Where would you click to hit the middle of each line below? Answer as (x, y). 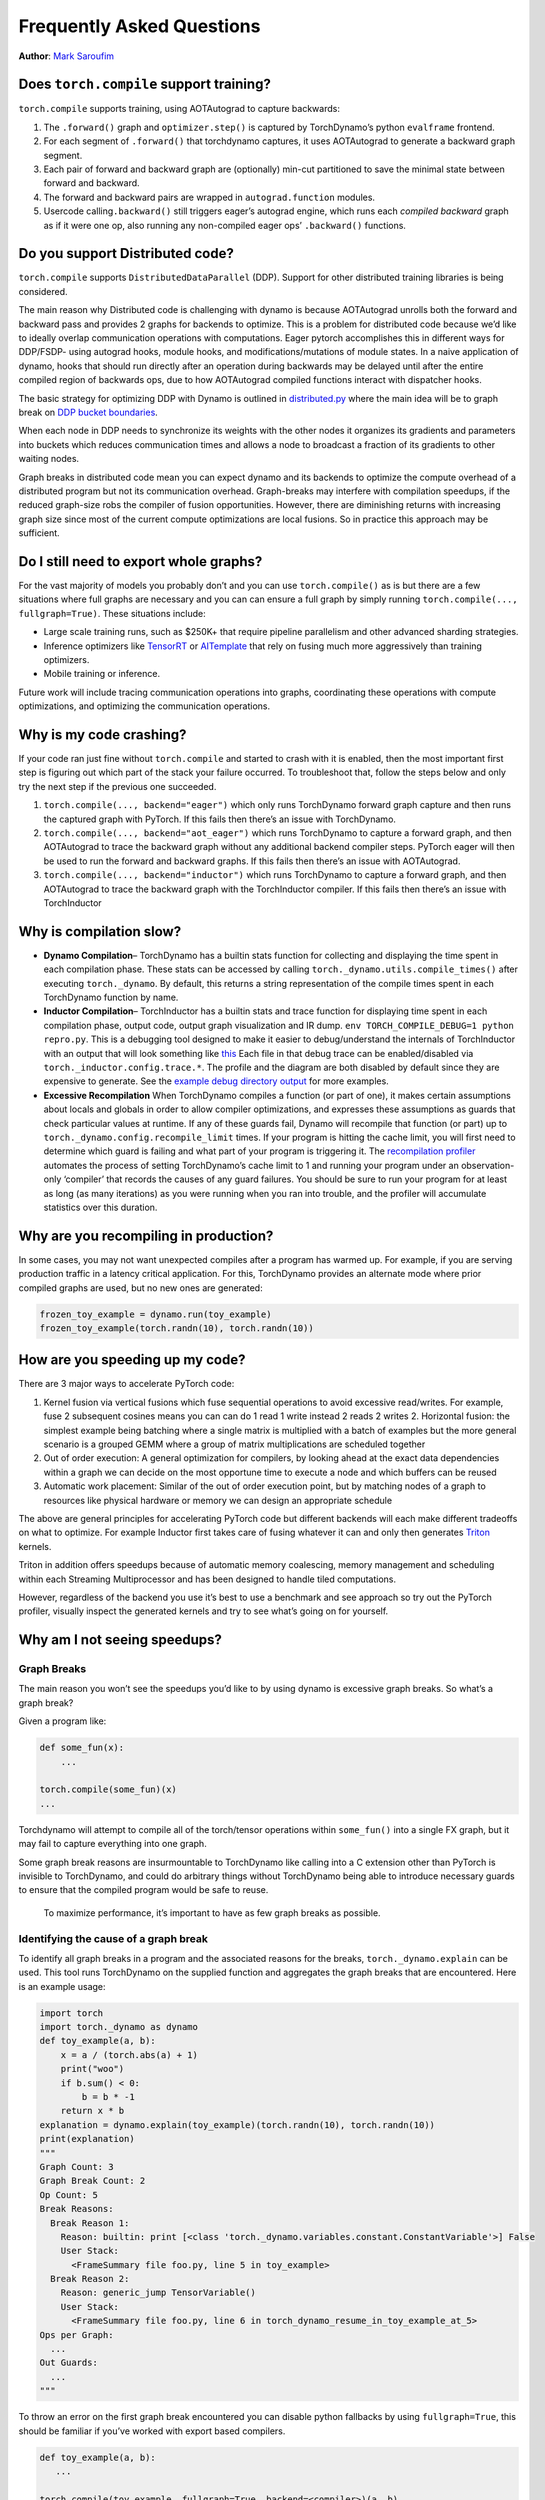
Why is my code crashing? (102, 734)
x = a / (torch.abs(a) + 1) (129, 2054)
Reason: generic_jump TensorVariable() (158, 2293)
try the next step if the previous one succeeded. (117, 786)
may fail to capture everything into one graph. (112, 1844)
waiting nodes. (49, 459)
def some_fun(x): (82, 1748)
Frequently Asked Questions (139, 26)
